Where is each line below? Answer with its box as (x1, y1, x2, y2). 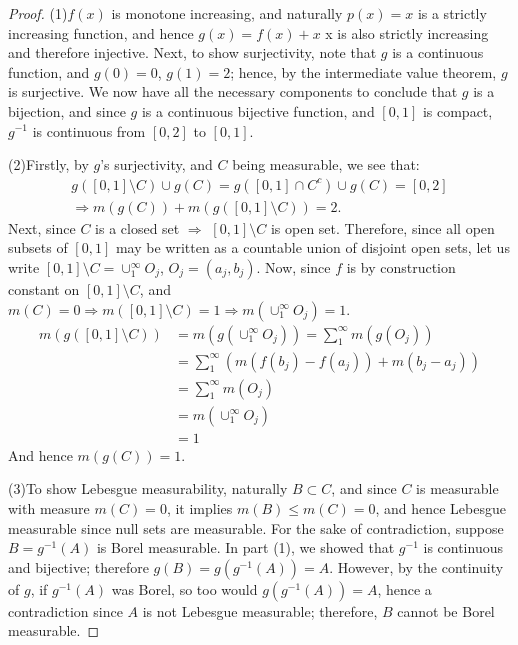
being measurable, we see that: (232, 154, 420, 175)
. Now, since (256, 257, 331, 277)
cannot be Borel (397, 600, 495, 621)
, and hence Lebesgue (375, 497, 506, 518)
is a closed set (95, 217, 180, 238)
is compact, (422, 100, 493, 121)
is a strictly (417, 3, 487, 23)
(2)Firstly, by (8, 154, 89, 175)
